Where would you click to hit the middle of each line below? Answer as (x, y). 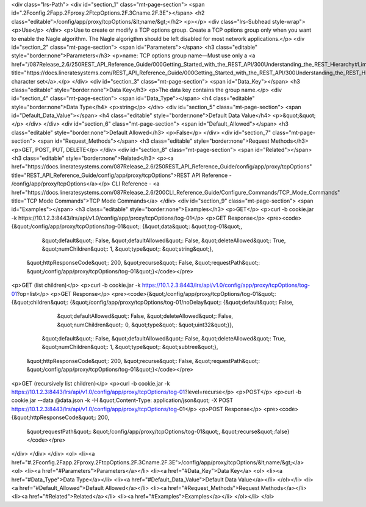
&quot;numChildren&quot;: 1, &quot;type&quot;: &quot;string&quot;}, (127, 249)
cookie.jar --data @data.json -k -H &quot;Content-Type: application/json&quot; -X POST (122, 400)
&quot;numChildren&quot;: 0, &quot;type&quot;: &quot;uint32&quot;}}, (145, 325)
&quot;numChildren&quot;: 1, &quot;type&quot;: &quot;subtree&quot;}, (130, 347)
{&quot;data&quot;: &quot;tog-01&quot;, (192, 226)
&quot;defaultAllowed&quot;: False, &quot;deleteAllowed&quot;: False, (145, 316)
